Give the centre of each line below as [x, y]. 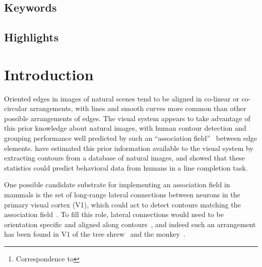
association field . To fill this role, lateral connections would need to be [114, 214]
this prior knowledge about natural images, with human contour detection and [125, 128]
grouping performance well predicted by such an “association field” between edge [131, 138]
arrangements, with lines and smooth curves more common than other [138, 108]
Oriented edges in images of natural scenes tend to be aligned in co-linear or [122, 98]
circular [16, 108]
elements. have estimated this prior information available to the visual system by [129, 148]
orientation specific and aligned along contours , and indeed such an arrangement [130, 224]
